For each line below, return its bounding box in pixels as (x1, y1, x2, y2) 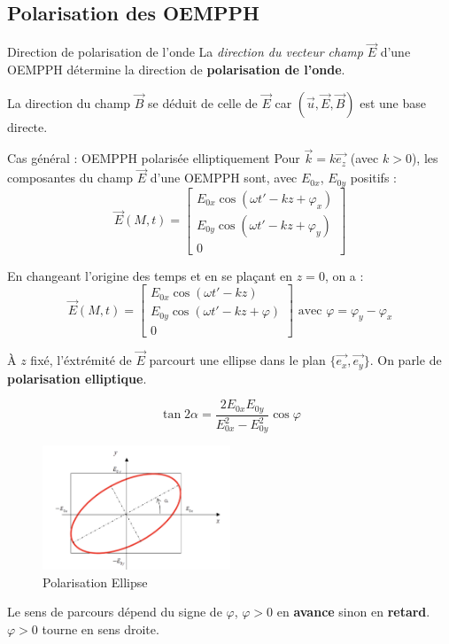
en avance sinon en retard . (276, 602, 430, 621)
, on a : (324, 266, 364, 284)
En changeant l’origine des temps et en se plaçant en (7, 266, 293, 284)
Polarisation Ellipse (43, 572, 148, 591)
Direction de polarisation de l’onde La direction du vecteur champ (7, 43, 363, 61)
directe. (7, 117, 48, 136)
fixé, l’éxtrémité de (30, 351, 132, 369)
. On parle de (369, 351, 442, 369)
